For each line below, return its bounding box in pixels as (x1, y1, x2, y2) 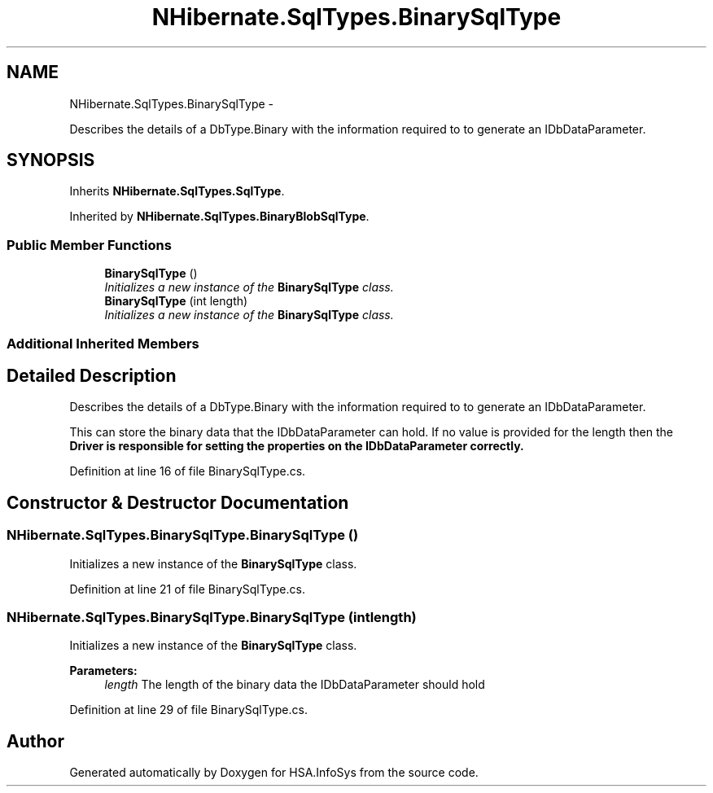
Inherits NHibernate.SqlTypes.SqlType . (69, 184, 285, 199)
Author (7, 730, 64, 751)
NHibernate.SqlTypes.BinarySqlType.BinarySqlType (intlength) (7, 609, 417, 625)
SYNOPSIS (7, 150, 95, 171)
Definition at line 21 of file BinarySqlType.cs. (69, 581, 305, 596)
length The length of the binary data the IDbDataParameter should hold (104, 677, 485, 692)
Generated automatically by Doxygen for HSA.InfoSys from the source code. (69, 765, 479, 780)
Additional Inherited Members (7, 335, 199, 352)
